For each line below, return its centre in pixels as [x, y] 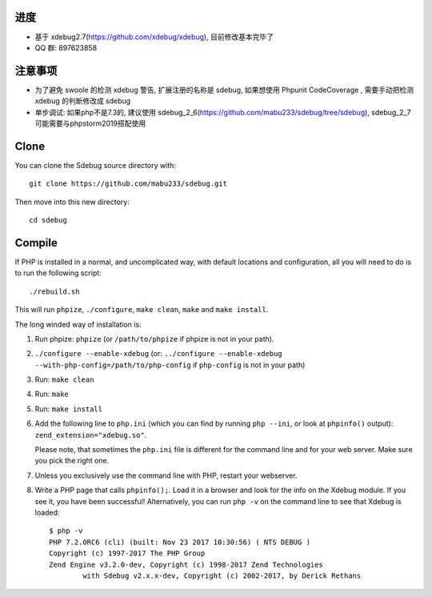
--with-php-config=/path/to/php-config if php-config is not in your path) [170, 365]
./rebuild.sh [54, 291]
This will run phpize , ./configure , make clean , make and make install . [142, 310]
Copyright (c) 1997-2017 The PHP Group [127, 553]
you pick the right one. [72, 461]
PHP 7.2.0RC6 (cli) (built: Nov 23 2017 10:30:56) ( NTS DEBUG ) [180, 542]
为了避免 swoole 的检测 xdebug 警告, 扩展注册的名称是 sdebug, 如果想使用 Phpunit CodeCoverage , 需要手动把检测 [224, 90]
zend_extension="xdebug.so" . [91, 435]
